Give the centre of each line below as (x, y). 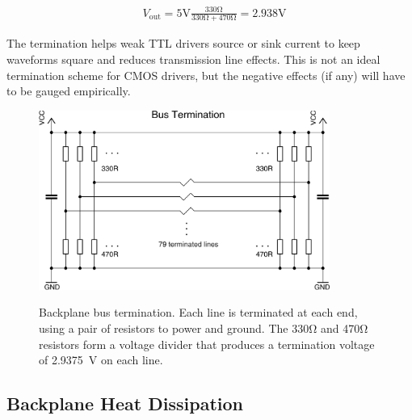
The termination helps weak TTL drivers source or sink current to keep (183, 43)
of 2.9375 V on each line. (101, 360)
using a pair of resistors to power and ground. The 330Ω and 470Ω (204, 328)
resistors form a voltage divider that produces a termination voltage (207, 344)
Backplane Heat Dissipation (125, 403)
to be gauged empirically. (69, 91)
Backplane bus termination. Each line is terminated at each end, (198, 312)
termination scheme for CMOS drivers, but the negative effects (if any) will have (206, 75)
